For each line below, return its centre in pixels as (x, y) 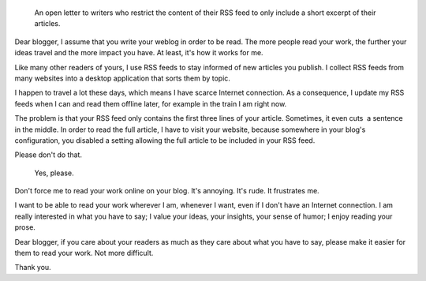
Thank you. (33, 268)
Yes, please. (54, 173)
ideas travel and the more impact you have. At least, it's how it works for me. (139, 53)
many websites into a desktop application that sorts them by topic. (122, 78)
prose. (25, 227)
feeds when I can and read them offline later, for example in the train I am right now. (151, 103)
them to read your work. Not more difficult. (84, 253)
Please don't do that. (49, 155)
